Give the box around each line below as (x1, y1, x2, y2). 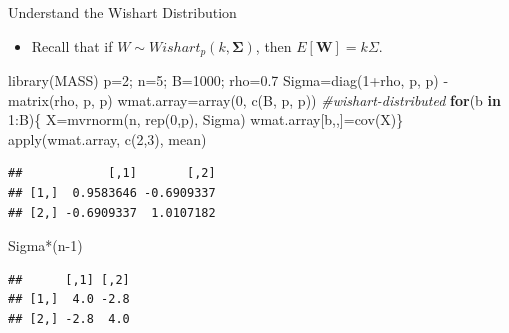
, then (255, 35, 292, 56)
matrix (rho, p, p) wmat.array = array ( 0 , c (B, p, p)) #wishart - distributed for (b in (8, 89, 501, 110)
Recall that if (31, 35, 113, 56)
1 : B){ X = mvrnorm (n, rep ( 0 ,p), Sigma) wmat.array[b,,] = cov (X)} (8, 109, 404, 130)
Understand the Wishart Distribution (8, 2, 237, 22)
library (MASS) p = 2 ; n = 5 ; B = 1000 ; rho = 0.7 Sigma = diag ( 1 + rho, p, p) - (8, 70, 449, 91)
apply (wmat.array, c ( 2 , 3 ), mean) (8, 128, 207, 149)
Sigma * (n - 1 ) (8, 235, 83, 256)
